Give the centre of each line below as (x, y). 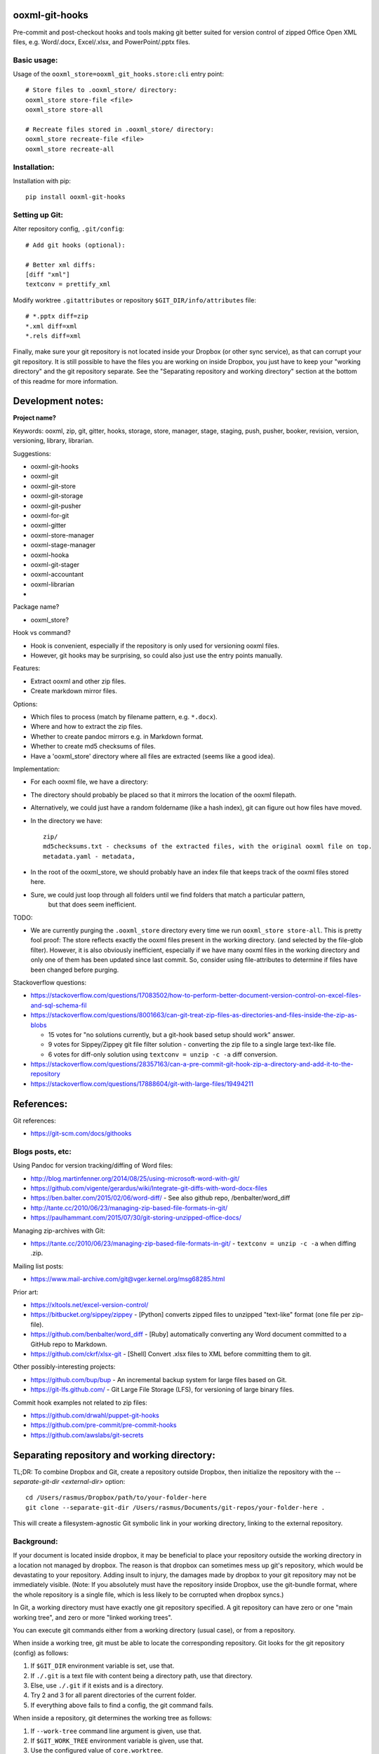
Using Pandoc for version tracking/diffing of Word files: (93, 1165)
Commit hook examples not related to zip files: (80, 1402)
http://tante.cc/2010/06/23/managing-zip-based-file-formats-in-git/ (129, 1207)
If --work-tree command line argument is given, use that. (116, 1731)
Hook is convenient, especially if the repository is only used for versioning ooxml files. (155, 645)
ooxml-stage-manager (63, 545)
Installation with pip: (42, 181)
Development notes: (58, 401)
